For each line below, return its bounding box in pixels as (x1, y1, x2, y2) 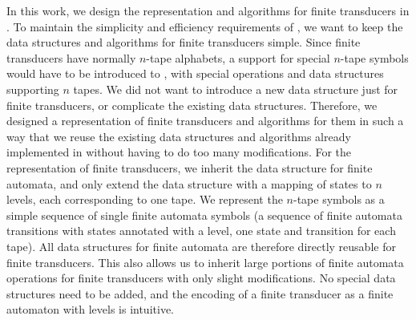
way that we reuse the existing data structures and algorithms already (6, 128, 351, 144)
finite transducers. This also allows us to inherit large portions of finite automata (6, 253, 404, 270)
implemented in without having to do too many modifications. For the (6, 144, 352, 160)
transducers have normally (6, 49, 136, 66)
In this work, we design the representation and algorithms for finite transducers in (6, 2, 410, 18)
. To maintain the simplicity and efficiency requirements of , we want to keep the (6, 18, 403, 34)
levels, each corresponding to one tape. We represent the (6, 191, 283, 208)
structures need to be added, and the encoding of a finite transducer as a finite (6, 285, 394, 302)
